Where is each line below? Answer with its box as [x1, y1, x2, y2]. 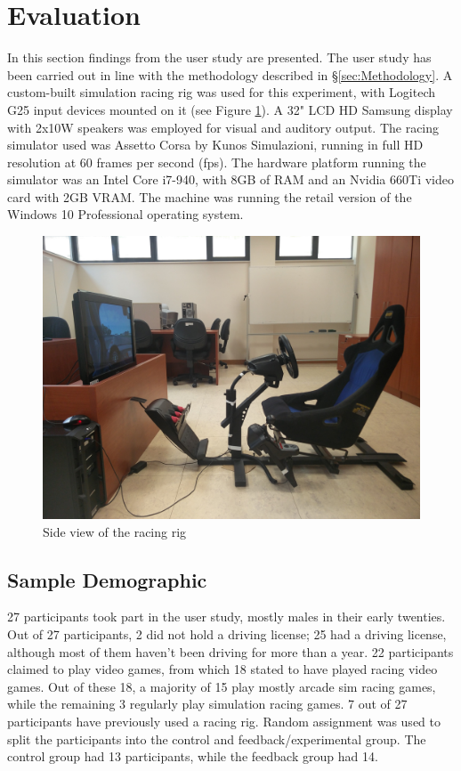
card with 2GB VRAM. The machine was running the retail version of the [7, 187, 412, 206]
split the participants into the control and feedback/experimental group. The [7, 729, 426, 748]
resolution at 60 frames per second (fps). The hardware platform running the [7, 152, 426, 171]
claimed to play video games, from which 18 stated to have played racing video [7, 660, 438, 678]
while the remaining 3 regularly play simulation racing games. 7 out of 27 [7, 694, 408, 713]
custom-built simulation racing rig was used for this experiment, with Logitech [7, 83, 436, 101]
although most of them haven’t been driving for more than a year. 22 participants [7, 642, 454, 661]
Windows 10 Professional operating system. [7, 205, 244, 223]
